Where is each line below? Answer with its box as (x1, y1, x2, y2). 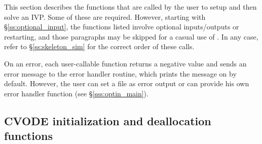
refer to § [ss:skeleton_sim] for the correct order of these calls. (4, 41, 195, 52)
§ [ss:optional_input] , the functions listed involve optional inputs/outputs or (4, 21, 239, 32)
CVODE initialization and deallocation (4, 113, 211, 128)
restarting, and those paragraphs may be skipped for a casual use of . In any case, (4, 31, 258, 42)
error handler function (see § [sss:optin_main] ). (4, 88, 148, 98)
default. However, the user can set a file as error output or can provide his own (4, 78, 249, 89)
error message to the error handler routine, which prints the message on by (4, 68, 237, 79)
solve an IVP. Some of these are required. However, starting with (4, 11, 206, 22)
